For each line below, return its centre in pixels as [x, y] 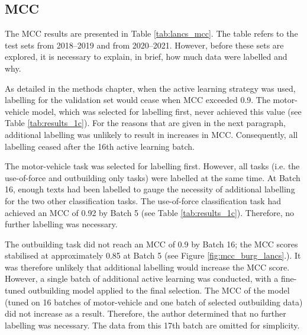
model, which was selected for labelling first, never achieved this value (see [167, 111]
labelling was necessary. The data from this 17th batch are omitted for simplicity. [152, 325]
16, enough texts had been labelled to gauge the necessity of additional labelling [150, 189]
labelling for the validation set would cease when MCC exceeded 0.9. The [138, 100]
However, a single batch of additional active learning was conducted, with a [142, 278]
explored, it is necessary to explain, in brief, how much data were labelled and [146, 57]
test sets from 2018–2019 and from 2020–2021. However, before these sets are [144, 45]
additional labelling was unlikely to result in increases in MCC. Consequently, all [151, 134]
